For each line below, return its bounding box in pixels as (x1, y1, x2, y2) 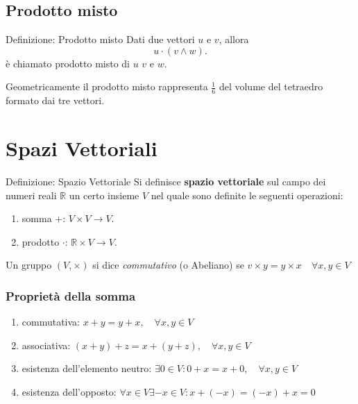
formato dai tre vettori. (6, 93, 105, 108)
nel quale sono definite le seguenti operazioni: (151, 187, 343, 202)
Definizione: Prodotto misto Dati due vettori (6, 32, 195, 47)
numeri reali (6, 187, 57, 202)
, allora (219, 32, 249, 47)
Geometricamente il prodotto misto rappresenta (6, 79, 208, 94)
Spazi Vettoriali (6, 134, 157, 162)
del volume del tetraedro (219, 79, 323, 94)
